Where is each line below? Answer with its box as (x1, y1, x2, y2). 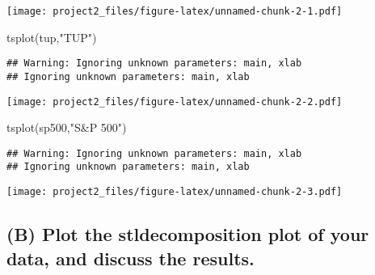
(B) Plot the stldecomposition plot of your (6, 222, 369, 247)
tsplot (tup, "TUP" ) (6, 28, 97, 45)
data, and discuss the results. (6, 245, 255, 270)
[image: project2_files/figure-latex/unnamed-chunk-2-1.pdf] (6, 6, 343, 17)
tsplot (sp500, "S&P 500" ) (6, 119, 127, 136)
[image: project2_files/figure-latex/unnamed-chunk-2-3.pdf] (6, 186, 343, 198)
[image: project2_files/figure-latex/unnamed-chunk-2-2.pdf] (6, 95, 343, 108)
